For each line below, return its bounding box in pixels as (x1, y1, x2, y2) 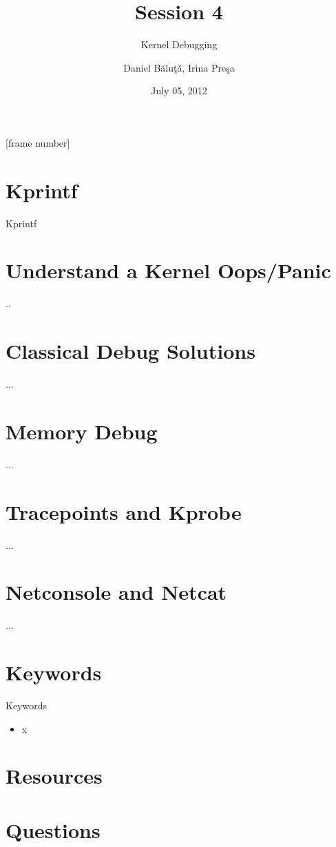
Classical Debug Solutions (6, 337, 255, 365)
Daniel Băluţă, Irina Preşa (123, 60, 235, 74)
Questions (6, 815, 101, 844)
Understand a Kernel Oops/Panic (6, 256, 331, 284)
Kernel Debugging (140, 37, 218, 52)
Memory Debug (6, 417, 158, 445)
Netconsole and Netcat (6, 578, 227, 606)
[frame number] (6, 135, 70, 149)
